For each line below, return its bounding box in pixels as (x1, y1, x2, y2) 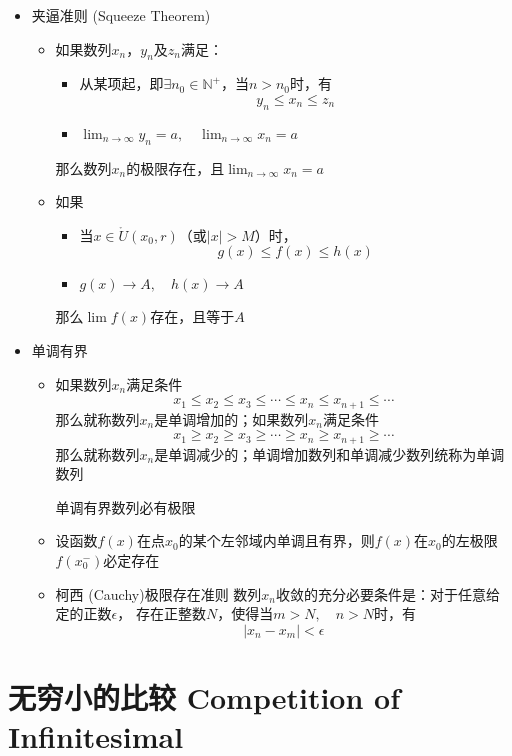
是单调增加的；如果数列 (154, 408, 309, 429)
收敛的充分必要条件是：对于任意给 (276, 583, 500, 604)
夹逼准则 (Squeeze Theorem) (31, 5, 211, 25)
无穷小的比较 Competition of (8, 676, 401, 717)
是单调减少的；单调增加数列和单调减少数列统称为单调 (154, 443, 505, 464)
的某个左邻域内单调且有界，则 (178, 530, 375, 551)
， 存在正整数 (117, 603, 206, 624)
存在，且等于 (150, 306, 235, 327)
